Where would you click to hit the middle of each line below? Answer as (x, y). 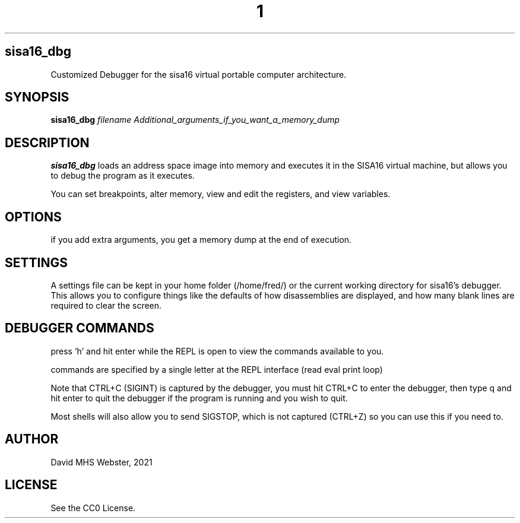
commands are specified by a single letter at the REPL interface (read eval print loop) (217, 369)
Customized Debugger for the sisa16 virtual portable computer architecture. (199, 74)
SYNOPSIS (37, 97)
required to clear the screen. (106, 305)
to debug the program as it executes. (123, 176)
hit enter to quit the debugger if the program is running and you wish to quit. (199, 398)
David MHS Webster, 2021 (102, 462)
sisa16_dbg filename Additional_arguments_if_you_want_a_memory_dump (195, 120)
